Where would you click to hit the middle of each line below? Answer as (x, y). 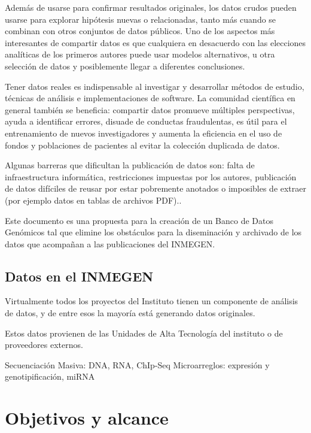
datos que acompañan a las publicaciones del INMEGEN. (110, 243)
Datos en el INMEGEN (79, 276)
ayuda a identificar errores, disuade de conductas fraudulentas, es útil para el (146, 121)
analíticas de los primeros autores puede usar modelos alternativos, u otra (140, 54)
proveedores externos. (44, 345)
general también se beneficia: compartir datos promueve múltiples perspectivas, (150, 109)
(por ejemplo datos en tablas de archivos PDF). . (93, 200)
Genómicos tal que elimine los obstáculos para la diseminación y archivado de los (153, 232)
